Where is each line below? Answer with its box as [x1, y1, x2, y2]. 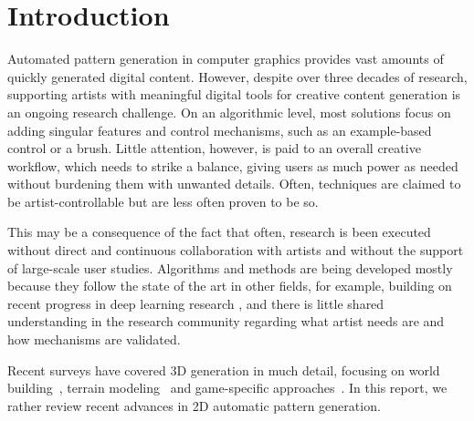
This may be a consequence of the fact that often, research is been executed [7, 222, 431, 241]
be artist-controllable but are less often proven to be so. [7, 191, 319, 210]
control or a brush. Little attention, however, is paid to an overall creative [7, 139, 421, 158]
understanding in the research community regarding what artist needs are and [7, 312, 445, 331]
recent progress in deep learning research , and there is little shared [7, 293, 384, 313]
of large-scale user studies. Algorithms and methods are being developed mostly [7, 258, 453, 277]
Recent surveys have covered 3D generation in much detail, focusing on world [7, 360, 440, 379]
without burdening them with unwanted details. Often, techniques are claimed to [7, 174, 461, 193]
